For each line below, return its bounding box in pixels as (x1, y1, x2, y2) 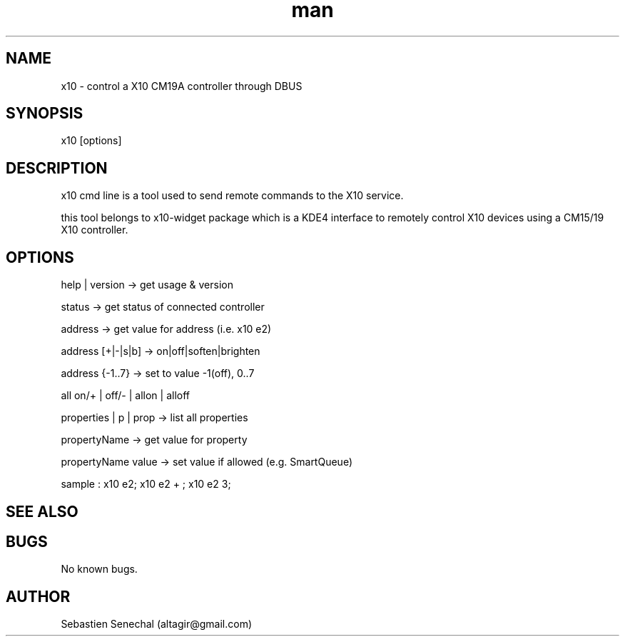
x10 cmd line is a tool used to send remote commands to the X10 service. (61, 189, 404, 202)
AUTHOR (6, 587, 71, 606)
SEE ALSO (6, 502, 78, 521)
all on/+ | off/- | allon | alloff (61, 389, 190, 402)
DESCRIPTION (6, 159, 108, 177)
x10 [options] (61, 134, 122, 147)
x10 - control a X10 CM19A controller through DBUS (61, 79, 303, 92)
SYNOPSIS (6, 104, 83, 123)
